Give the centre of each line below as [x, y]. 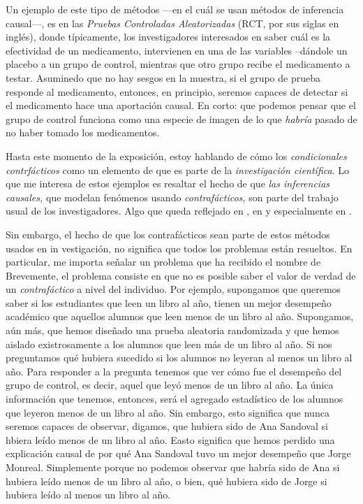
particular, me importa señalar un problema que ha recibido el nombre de [163, 262]
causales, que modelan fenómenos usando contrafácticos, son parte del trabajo [172, 197]
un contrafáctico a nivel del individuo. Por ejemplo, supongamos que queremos [173, 289]
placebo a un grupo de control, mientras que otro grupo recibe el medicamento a [178, 64]
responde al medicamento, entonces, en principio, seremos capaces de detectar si [177, 91]
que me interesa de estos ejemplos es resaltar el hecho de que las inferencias [168, 183]
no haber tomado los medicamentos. [83, 132]
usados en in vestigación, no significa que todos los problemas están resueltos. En [179, 248]
